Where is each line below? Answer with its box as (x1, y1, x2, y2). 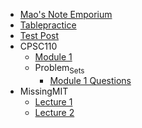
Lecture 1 (34, 95, 73, 108)
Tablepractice (19, 19, 77, 31)
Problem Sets (34, 62, 85, 76)
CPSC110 (19, 40, 58, 52)
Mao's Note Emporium (19, 9, 113, 20)
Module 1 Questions (49, 74, 132, 86)
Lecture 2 (34, 106, 75, 118)
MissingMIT (19, 85, 69, 97)
